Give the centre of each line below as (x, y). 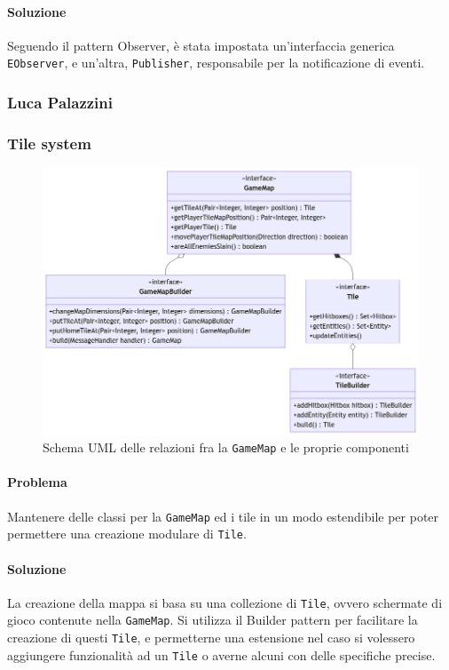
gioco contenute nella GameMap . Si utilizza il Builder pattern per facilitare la (213, 620)
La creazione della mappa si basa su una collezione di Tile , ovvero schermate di (225, 602)
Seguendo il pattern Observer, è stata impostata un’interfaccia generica (201, 45)
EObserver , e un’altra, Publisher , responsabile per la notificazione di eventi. (216, 63)
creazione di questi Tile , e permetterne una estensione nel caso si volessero (211, 638)
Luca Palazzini (60, 102)
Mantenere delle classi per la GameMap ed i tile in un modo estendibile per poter (223, 516)
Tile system (49, 143)
